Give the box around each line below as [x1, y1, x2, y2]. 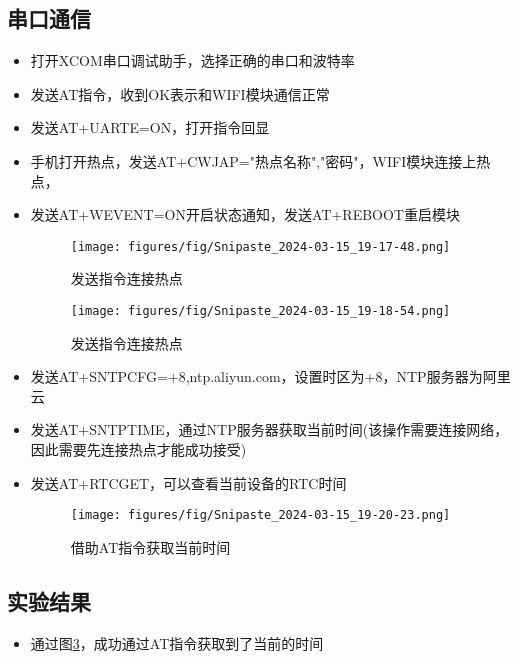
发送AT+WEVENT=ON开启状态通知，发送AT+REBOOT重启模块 [30, 204, 460, 225]
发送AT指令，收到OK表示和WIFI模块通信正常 [30, 83, 330, 104]
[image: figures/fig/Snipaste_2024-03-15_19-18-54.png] [70, 304, 451, 319]
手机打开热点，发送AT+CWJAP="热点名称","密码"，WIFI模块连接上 [30, 150, 477, 171]
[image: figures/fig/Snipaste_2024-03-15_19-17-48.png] [70, 239, 451, 254]
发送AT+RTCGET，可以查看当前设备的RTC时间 [30, 472, 347, 493]
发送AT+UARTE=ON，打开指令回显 [30, 117, 270, 138]
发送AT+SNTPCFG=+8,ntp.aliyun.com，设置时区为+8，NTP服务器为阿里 [30, 366, 511, 387]
